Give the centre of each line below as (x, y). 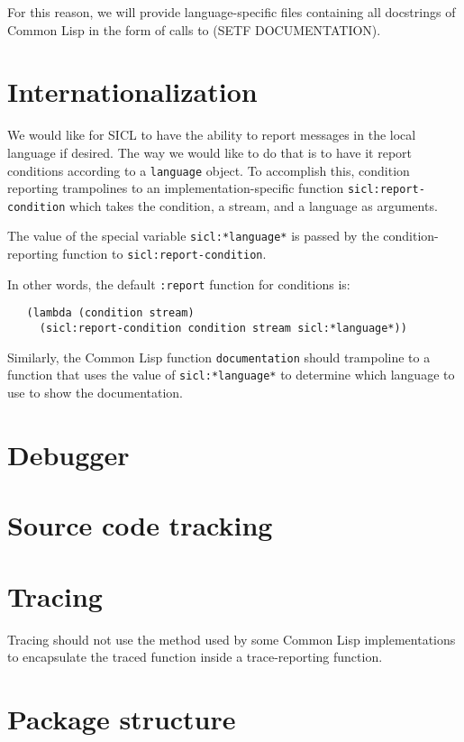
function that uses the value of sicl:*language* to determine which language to (231, 375)
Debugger (68, 454)
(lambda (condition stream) (110, 313)
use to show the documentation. (95, 393)
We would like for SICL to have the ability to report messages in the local (212, 135)
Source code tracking (140, 525)
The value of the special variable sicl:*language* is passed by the (193, 236)
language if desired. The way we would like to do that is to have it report (210, 152)
